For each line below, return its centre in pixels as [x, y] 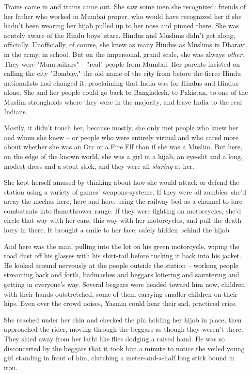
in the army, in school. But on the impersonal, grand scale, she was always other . [124, 54]
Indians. [16, 111]
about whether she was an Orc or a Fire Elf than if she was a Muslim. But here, [123, 147]
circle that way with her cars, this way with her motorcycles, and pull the [113, 220]
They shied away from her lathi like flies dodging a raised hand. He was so [114, 338]
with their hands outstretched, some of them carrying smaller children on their [121, 294]
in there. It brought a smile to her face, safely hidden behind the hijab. [126, 230]
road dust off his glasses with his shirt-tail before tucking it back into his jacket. [123, 256]
